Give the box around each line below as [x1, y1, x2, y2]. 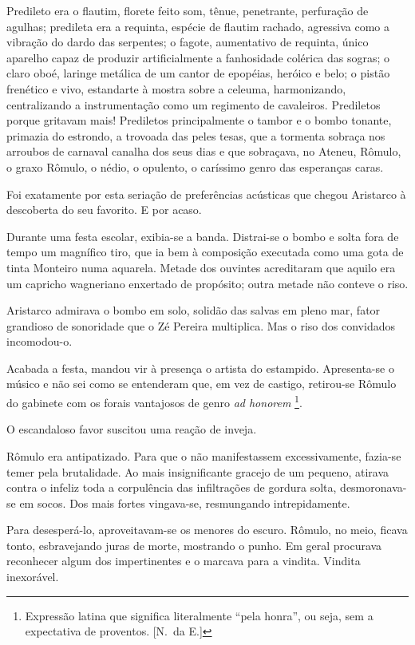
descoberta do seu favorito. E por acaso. [6, 201, 202, 218]
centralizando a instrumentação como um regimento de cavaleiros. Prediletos [6, 96, 381, 113]
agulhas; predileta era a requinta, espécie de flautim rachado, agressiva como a [6, 18, 389, 34]
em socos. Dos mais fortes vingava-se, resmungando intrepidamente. [19, 494, 350, 511]
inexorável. [6, 568, 59, 585]
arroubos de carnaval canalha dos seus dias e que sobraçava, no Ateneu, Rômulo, [6, 143, 401, 160]
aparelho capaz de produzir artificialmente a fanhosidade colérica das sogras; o [6, 49, 390, 65]
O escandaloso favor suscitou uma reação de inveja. [6, 421, 257, 437]
